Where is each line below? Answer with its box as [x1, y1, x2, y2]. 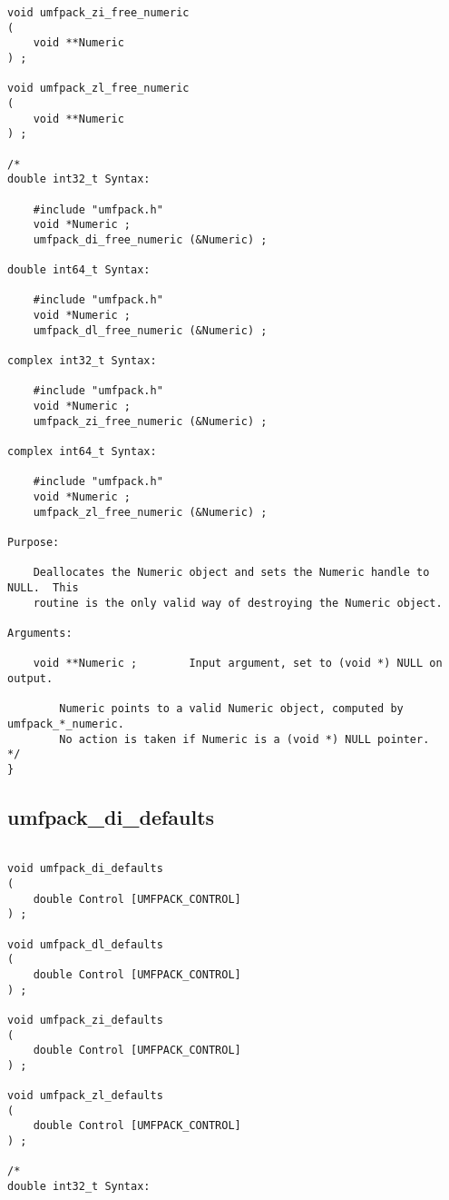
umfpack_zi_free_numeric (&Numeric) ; [33, 414, 268, 428]
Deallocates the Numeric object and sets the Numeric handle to [33, 566, 430, 580]
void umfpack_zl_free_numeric [7, 82, 190, 95]
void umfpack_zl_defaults [7, 1089, 163, 1103]
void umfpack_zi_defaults [7, 1013, 163, 1026]
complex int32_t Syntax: [7, 354, 157, 368]
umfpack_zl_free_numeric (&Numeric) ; [33, 505, 268, 519]
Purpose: [7, 535, 60, 549]
